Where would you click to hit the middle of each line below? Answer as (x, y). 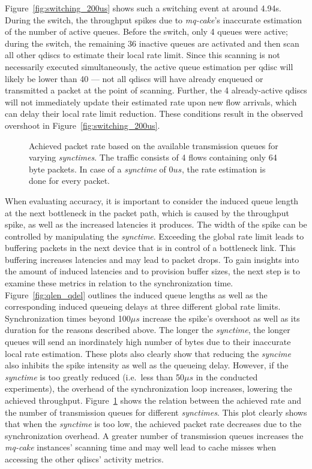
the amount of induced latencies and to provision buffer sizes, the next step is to (153, 271)
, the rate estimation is (224, 169)
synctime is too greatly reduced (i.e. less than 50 (94, 376)
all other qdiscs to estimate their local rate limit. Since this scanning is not (142, 55)
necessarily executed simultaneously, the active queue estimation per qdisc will (149, 66)
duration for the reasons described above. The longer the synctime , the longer (148, 330)
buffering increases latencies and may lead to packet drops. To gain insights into (152, 259)
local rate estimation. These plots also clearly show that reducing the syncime (148, 353)
